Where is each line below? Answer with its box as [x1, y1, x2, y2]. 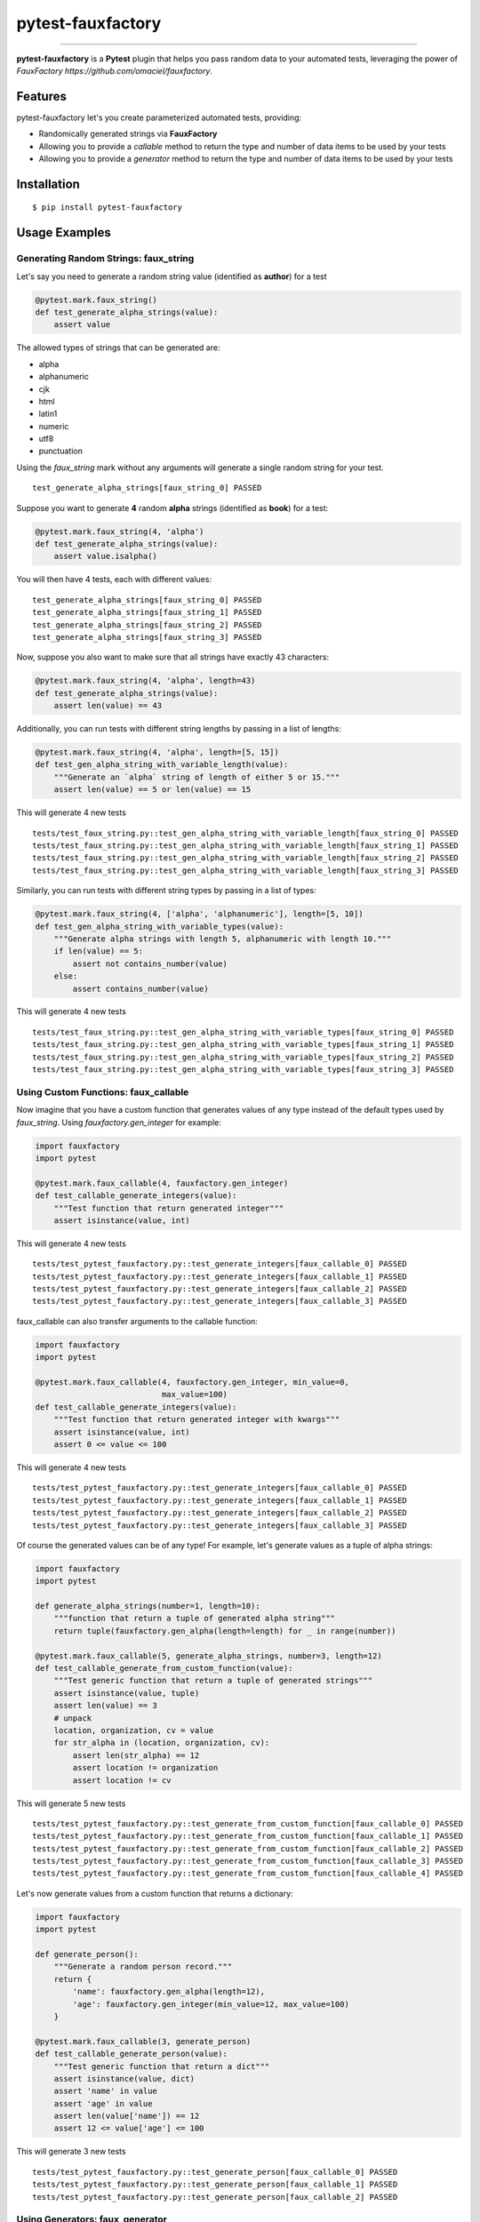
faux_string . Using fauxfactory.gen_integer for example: [16, 1116, 221, 1128]
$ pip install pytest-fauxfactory [32, 203, 182, 212]
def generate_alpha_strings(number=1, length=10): [35, 1601, 261, 1611]
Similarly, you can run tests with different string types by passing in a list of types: [16, 885, 317, 896]
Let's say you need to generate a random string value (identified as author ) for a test [16, 271, 328, 282]
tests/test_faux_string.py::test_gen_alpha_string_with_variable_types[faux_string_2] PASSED [32, 1051, 454, 1062]
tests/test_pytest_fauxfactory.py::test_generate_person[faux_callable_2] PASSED [32, 2192, 398, 2202]
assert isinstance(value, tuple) [53, 1688, 200, 1698]
